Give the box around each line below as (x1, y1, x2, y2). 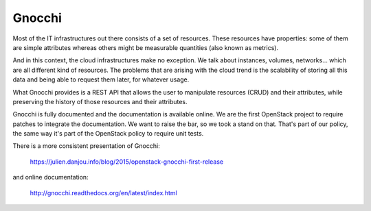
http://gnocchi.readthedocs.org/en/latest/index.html (30, 188, 178, 197)
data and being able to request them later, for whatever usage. (12, 75, 190, 84)
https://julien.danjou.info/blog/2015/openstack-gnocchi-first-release (30, 158, 223, 166)
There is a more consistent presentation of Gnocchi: (12, 142, 161, 150)
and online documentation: (12, 173, 89, 182)
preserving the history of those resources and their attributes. (12, 97, 188, 105)
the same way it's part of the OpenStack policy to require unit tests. (12, 129, 204, 138)
